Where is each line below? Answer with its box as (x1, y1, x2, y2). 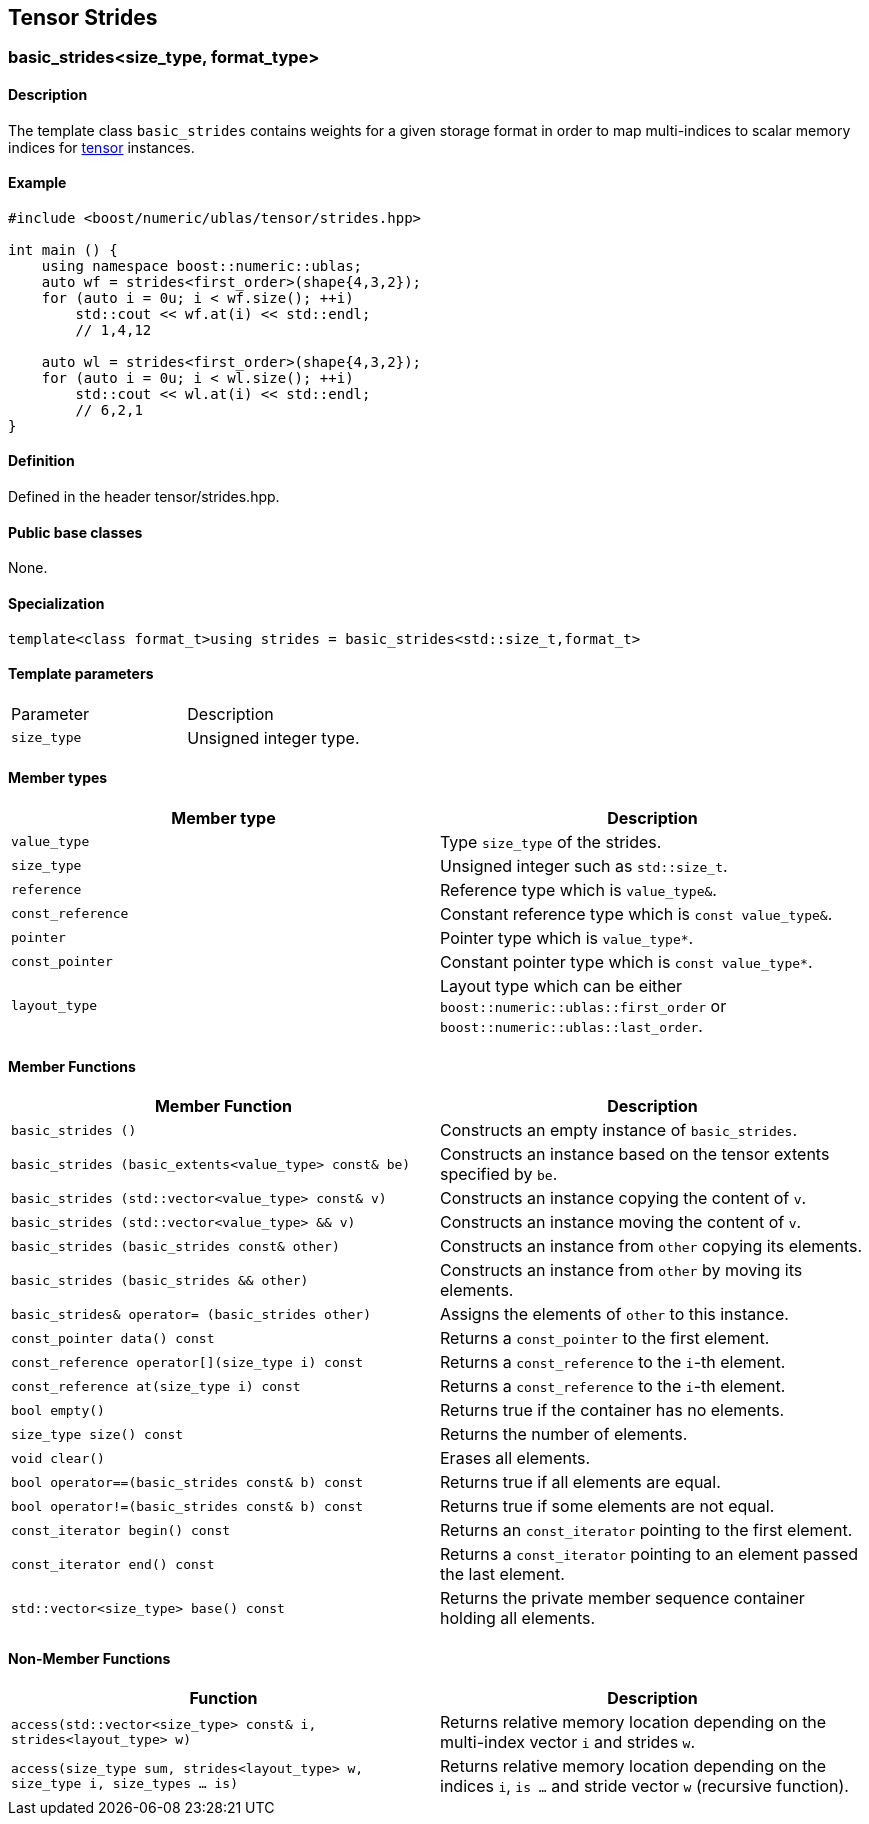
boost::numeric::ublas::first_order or (440, 995, 727, 1016)
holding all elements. (440, 1608, 596, 1629)
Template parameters (8, 665, 154, 683)
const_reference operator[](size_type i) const (11, 1354, 364, 1370)
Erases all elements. (440, 1448, 591, 1469)
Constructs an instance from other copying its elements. (440, 1236, 863, 1257)
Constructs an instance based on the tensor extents (440, 1144, 830, 1165)
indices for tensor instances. (8, 138, 195, 156)
